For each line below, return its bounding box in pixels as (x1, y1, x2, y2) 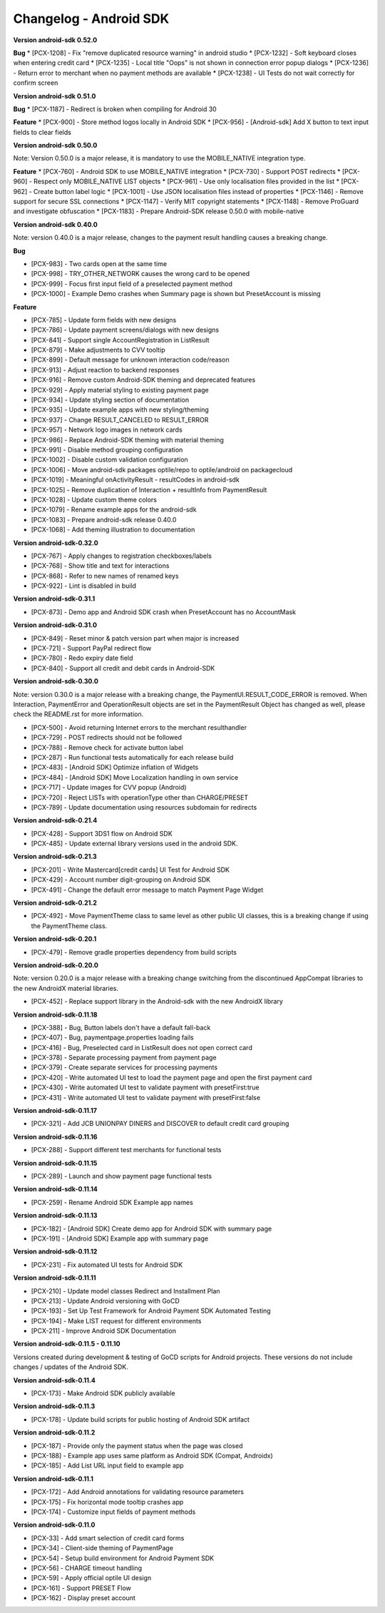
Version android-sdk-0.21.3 (13, 853, 98, 861)
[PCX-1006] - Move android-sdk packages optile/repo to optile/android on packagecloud (31, 465, 293, 474)
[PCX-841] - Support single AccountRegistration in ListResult (31, 335, 210, 344)
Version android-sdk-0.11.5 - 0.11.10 (13, 1340, 120, 1348)
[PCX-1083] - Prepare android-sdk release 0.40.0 (31, 515, 177, 524)
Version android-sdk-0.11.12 (13, 1247, 98, 1256)
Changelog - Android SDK (13, 11, 170, 26)
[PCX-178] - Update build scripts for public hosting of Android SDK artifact (31, 1415, 250, 1423)
